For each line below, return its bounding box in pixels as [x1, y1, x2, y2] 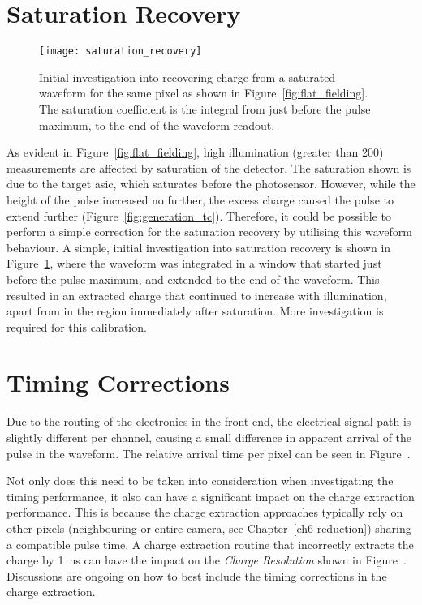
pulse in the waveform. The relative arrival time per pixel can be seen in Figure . [6, 444, 411, 461]
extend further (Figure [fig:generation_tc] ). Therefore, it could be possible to [6, 207, 391, 224]
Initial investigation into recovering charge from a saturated [39, 68, 336, 85]
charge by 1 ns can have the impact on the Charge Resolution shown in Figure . [6, 551, 407, 569]
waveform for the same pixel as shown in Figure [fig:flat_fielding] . [39, 84, 368, 101]
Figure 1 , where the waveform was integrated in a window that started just [6, 255, 382, 272]
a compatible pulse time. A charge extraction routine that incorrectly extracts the [6, 535, 414, 552]
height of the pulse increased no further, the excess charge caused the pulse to [6, 191, 394, 208]
